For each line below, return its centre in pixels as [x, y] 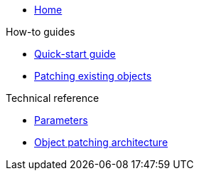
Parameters [61, 120]
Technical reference [53, 98]
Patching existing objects [93, 76]
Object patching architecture [101, 142]
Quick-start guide [75, 54]
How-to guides [41, 32]
